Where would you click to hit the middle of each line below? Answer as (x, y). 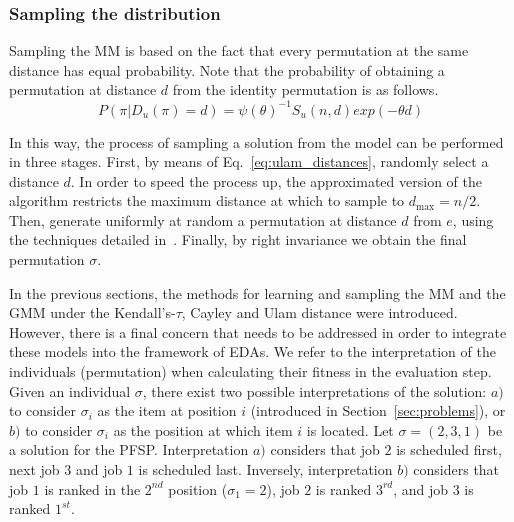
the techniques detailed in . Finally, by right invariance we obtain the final (238, 239)
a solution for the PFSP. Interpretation (129, 449)
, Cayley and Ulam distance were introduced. (319, 312)
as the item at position (167, 410)
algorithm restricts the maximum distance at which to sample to (207, 200)
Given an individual (70, 390)
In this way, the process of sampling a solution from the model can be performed (256, 141)
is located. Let (350, 429)
